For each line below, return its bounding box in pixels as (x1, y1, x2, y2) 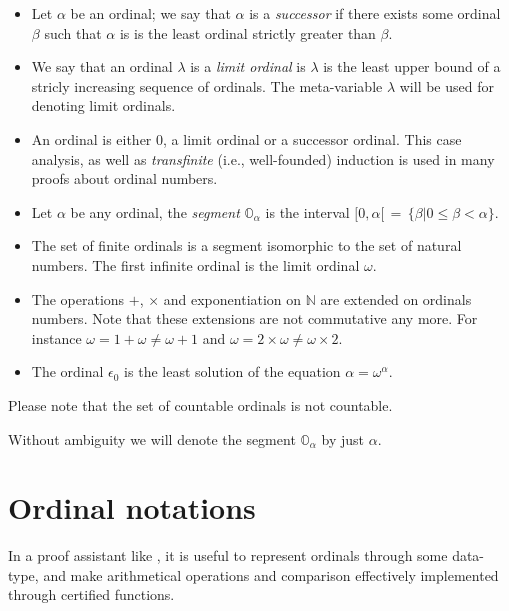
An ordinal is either (31, 128, 152, 149)
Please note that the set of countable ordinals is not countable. (8, 394, 393, 415)
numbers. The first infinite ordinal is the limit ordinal (31, 254, 360, 275)
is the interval (265, 201, 350, 222)
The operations (31, 288, 125, 309)
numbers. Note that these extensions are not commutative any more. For (31, 308, 478, 329)
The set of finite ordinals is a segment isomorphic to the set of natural (31, 235, 462, 256)
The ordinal (31, 361, 104, 382)
